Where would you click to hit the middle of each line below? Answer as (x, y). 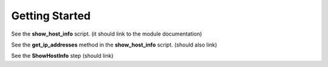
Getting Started (51, 16)
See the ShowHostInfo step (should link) (62, 56)
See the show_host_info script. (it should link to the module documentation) (107, 34)
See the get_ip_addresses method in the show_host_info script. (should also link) (114, 45)
